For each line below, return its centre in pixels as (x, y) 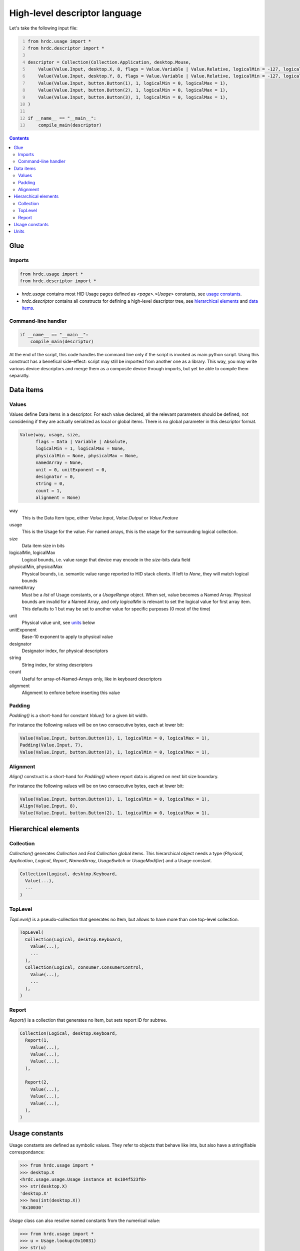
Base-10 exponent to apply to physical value (67, 637)
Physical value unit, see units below (58, 622)
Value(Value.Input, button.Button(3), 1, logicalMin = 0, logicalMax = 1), (133, 97)
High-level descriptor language (75, 13)
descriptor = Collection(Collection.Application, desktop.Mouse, (109, 62)
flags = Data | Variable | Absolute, (82, 442)
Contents (19, 138)
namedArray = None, (59, 463)
